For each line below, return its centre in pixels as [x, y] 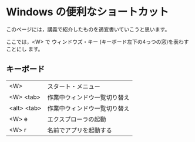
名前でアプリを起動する [80, 130]
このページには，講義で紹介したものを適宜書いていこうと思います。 [88, 29]
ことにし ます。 [25, 49]
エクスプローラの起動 [77, 119]
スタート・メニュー [74, 86]
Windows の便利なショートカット [88, 12]
